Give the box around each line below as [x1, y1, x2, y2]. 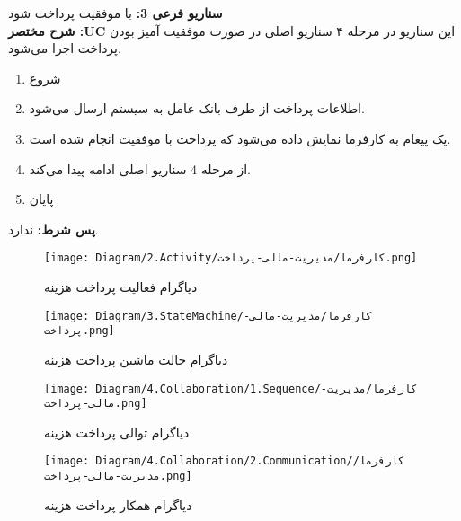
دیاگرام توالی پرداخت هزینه [44, 422, 190, 441]
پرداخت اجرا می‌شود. [8, 39, 121, 57]
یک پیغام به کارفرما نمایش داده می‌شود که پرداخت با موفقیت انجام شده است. [29, 128, 451, 147]
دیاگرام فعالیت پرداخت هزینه [44, 278, 198, 296]
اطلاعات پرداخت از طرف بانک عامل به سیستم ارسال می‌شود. [29, 99, 365, 118]
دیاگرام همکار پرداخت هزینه [44, 495, 192, 514]
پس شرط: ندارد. [8, 219, 99, 238]
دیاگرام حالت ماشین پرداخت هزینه [44, 349, 228, 368]
